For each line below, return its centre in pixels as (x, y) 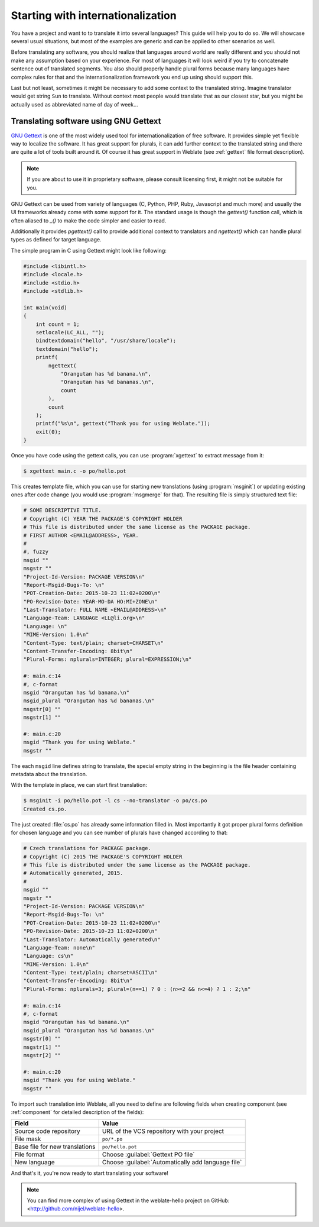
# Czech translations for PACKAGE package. (87, 848)
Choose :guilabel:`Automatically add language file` (172, 1163)
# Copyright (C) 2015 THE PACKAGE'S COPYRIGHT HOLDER (103, 857)
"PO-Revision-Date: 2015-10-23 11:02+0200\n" (90, 931)
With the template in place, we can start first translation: (79, 785)
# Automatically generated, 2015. (73, 873)
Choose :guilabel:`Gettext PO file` (148, 1155)
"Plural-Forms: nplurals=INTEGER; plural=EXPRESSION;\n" (108, 659)
